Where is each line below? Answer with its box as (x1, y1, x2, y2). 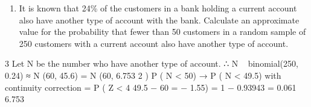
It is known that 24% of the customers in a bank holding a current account (19, 2, 297, 14)
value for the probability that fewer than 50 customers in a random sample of (19, 25, 306, 38)
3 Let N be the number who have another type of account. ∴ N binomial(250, (5, 57, 298, 70)
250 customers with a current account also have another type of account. (19, 37, 289, 49)
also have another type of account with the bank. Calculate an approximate (19, 13, 300, 26)
